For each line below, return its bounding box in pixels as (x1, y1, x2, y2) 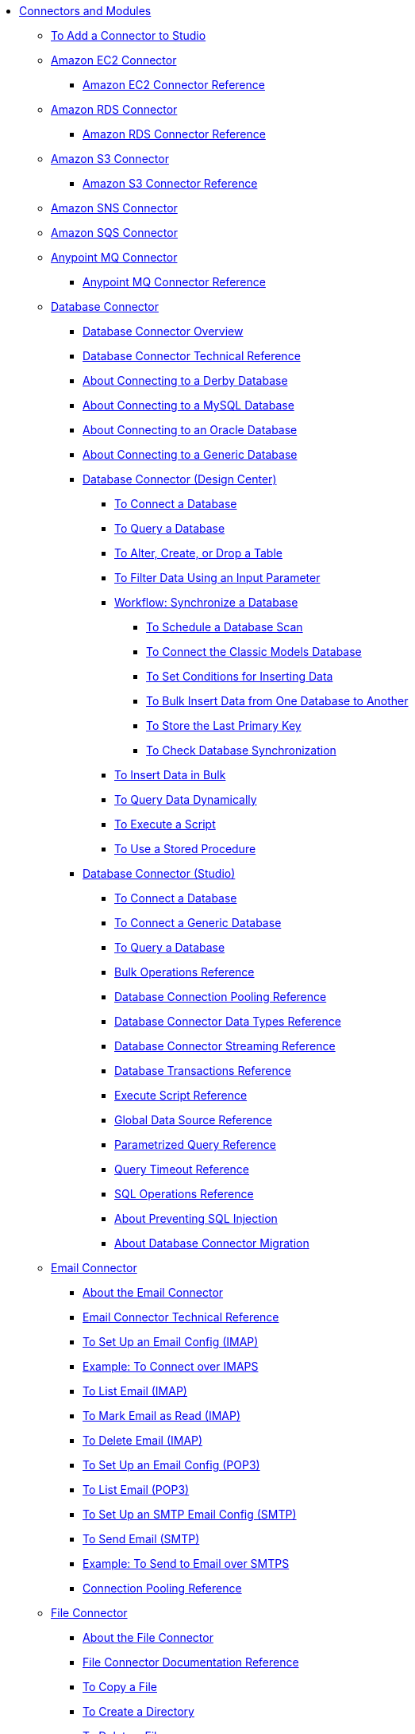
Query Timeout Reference (114, 1162, 250, 1176)
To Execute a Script (114, 817, 216, 831)
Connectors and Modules (19, 4, 152, 17)
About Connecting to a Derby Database (83, 374, 288, 387)
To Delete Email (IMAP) (83, 1433, 203, 1447)
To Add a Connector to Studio (51, 29, 206, 42)
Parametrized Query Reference (114, 1138, 276, 1151)
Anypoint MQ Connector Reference (83, 275, 266, 289)
